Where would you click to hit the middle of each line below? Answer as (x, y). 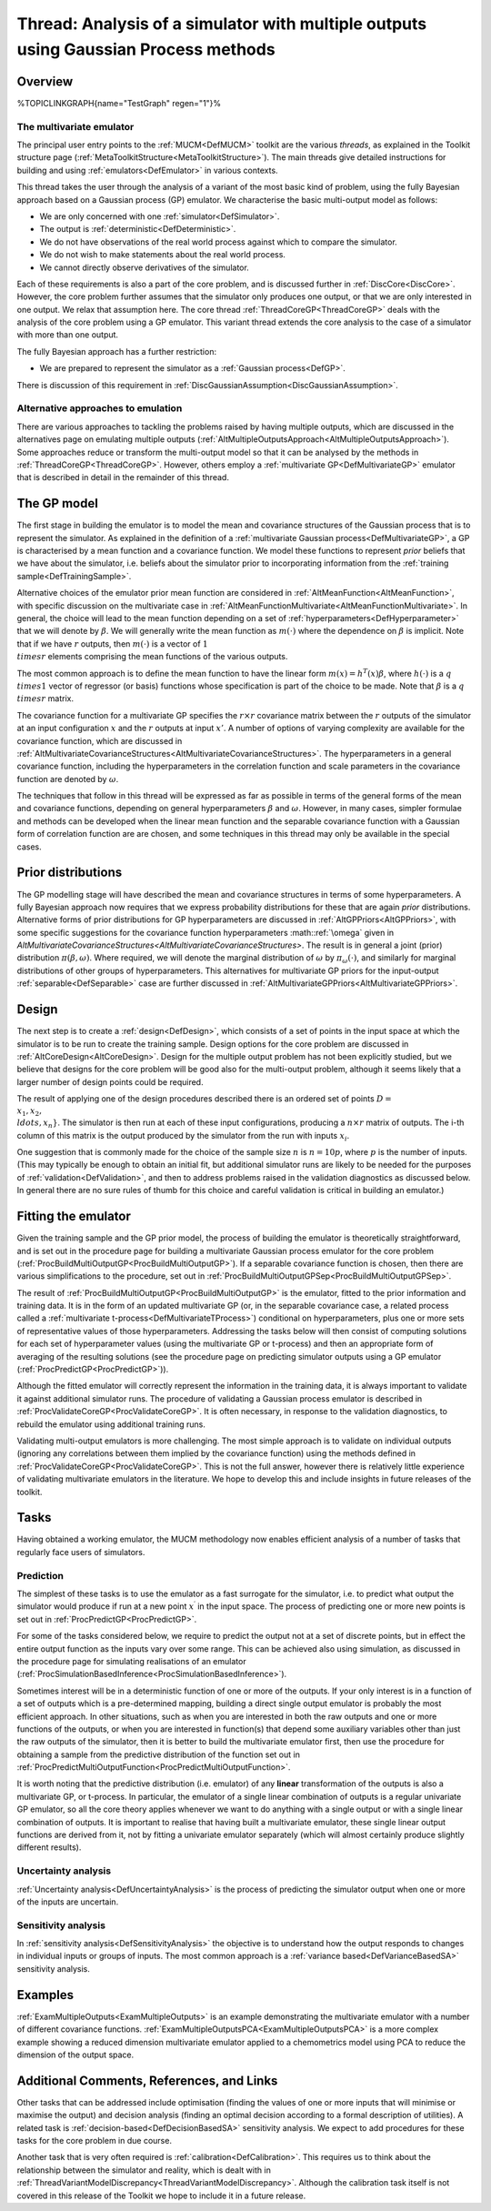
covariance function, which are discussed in (100, 740)
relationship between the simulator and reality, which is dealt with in (144, 2170)
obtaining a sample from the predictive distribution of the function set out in (158, 1754)
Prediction (40, 1575)
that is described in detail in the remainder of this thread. (123, 477)
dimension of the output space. (75, 2055)
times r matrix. (45, 698)
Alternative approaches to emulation (100, 408)
